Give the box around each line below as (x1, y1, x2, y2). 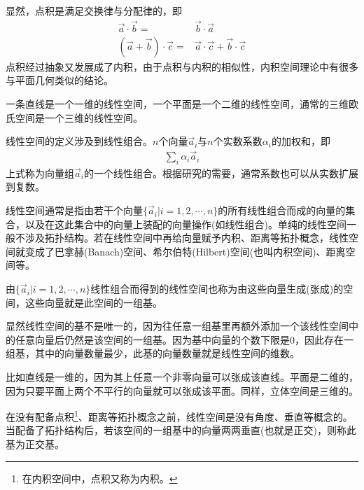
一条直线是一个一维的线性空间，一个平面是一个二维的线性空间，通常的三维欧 (6, 97, 358, 111)
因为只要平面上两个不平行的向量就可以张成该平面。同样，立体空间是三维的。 (6, 383, 358, 398)
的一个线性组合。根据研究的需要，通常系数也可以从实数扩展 (83, 165, 358, 180)
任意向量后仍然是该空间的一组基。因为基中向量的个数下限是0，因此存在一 (15, 332, 353, 346)
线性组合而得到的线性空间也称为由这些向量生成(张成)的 (90, 281, 344, 296)
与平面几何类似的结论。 (6, 73, 113, 87)
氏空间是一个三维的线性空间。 (6, 110, 143, 125)
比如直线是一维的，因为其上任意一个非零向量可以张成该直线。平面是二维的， (6, 370, 358, 384)
